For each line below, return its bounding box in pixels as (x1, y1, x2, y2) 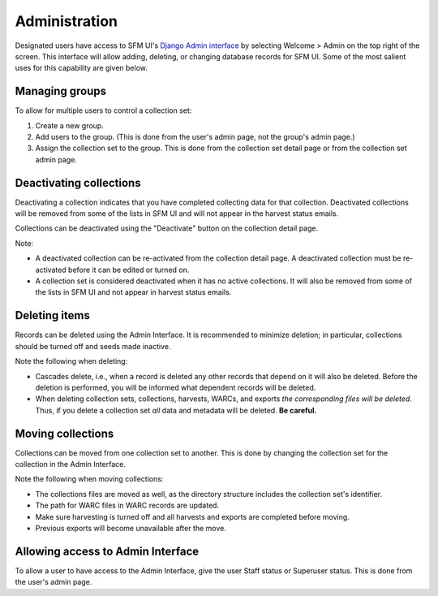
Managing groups (15, 84, 107, 98)
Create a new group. (35, 120, 105, 130)
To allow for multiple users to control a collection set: (15, 106, 192, 115)
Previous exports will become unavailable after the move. (35, 523, 226, 533)
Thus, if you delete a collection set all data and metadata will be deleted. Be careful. (35, 405, 317, 415)
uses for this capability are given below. (15, 63, 148, 73)
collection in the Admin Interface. (15, 459, 126, 469)
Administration (15, 12, 118, 30)
